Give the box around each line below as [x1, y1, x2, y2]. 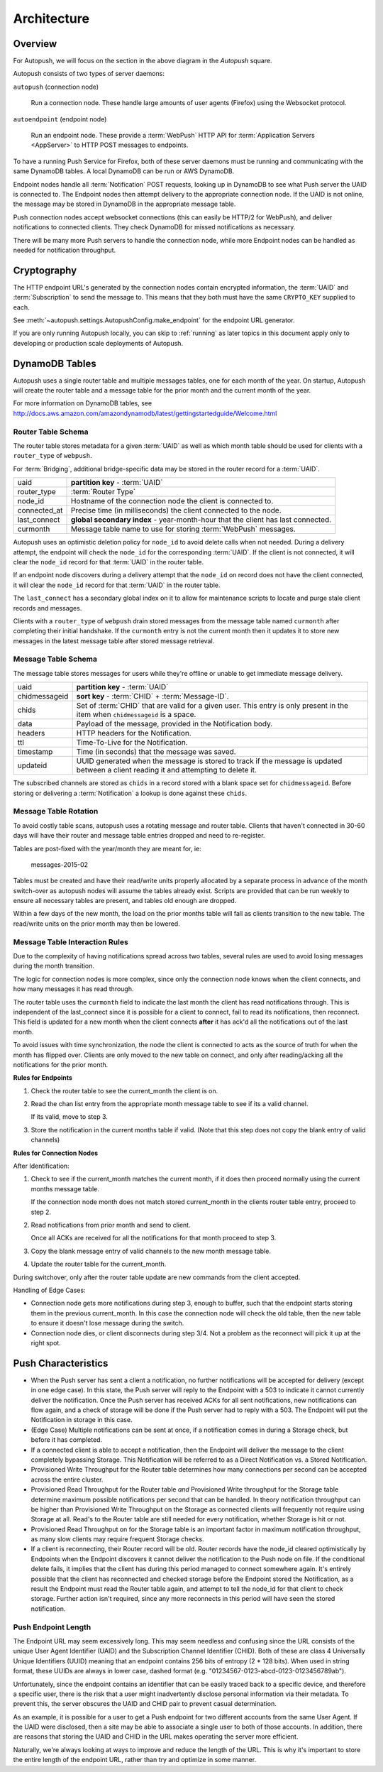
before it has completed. [30, 1435, 103, 1444]
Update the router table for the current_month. [30, 1260, 167, 1269]
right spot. [30, 1338, 62, 1347]
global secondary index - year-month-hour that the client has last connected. [71, 515, 332, 525]
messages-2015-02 [30, 860, 89, 869]
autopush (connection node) [13, 82, 99, 91]
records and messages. [13, 603, 82, 612]
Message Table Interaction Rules [13, 937, 129, 947]
